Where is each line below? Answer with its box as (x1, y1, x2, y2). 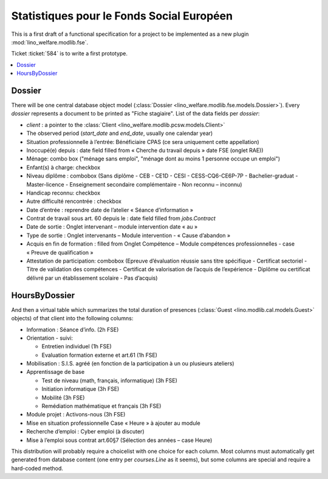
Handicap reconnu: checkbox (26, 189, 100, 196)
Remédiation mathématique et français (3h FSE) (41, 402, 162, 410)
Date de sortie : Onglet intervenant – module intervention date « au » (26, 223, 198, 230)
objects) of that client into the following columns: (11, 315, 134, 322)
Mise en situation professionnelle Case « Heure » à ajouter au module (26, 419, 200, 427)
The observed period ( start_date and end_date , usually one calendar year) (26, 129, 213, 137)
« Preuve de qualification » (26, 249, 94, 256)
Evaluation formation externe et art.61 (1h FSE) (41, 351, 158, 359)
